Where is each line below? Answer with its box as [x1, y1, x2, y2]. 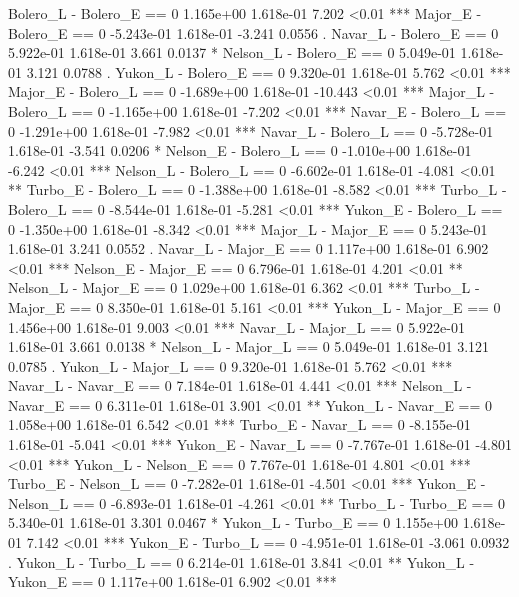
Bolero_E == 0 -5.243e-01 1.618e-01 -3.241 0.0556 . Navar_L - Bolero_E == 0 [8, 22, 499, 43]
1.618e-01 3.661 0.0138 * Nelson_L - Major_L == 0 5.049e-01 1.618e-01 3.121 [8, 336, 490, 357]
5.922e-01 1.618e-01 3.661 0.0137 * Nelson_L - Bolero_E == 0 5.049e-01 [8, 42, 456, 63]
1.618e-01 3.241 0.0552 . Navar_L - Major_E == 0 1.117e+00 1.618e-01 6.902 [8, 238, 489, 259]
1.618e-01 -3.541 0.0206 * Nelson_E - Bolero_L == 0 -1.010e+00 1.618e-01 [8, 140, 472, 161]
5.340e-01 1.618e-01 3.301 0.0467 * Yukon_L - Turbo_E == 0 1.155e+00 [8, 512, 458, 533]
